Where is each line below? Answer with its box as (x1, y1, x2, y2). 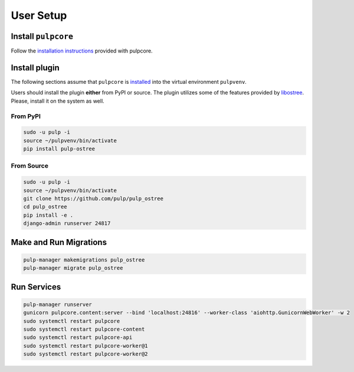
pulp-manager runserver (23, 301, 93, 308)
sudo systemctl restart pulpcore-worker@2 (23, 351, 148, 357)
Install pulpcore (11, 31, 74, 41)
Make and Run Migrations (11, 237, 107, 247)
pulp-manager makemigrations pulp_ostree (23, 256, 145, 263)
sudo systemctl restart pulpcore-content (23, 325, 145, 332)
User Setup (11, 9, 67, 22)
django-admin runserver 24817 (23, 220, 111, 227)
